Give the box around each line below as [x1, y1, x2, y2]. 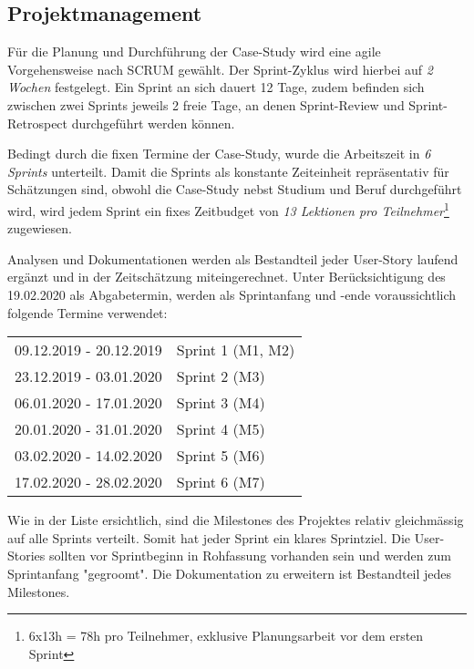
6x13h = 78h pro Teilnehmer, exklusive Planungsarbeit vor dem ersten [28, 626, 424, 645]
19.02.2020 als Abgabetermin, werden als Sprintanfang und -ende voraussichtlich [7, 284, 457, 304]
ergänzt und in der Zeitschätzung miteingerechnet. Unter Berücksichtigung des [7, 267, 446, 286]
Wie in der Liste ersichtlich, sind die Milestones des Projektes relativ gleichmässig [7, 510, 464, 530]
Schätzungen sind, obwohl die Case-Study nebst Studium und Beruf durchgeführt [7, 180, 462, 199]
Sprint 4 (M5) [176, 418, 265, 440]
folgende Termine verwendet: [7, 303, 168, 322]
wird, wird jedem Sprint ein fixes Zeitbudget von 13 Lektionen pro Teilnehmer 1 [7, 198, 449, 220]
